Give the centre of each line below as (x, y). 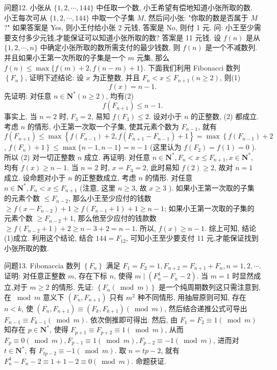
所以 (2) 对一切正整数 (40, 157)
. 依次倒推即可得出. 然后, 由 (132, 319)
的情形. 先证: (73, 287)
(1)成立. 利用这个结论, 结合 (49, 238)
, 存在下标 (91, 276)
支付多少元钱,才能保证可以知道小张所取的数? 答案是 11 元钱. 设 (116, 37)
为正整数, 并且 (116, 77)
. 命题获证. (149, 361)
